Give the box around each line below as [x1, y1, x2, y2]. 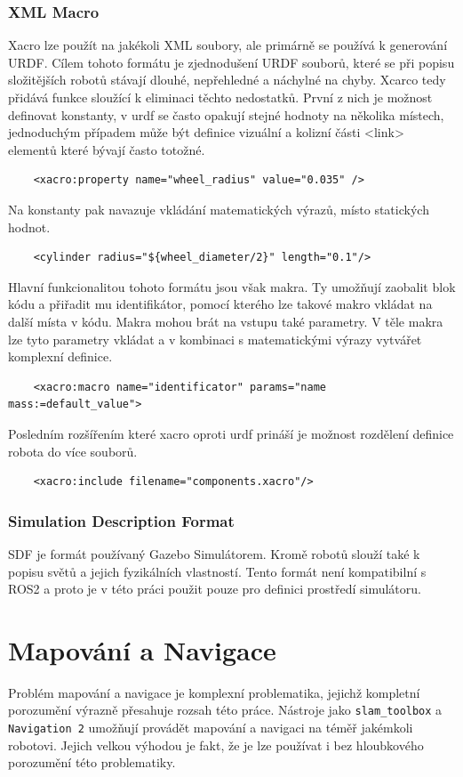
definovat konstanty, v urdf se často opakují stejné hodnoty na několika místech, [8, 105, 444, 124]
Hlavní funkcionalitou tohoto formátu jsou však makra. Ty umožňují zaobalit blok [8, 277, 456, 295]
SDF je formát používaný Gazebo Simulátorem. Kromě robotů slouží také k [8, 544, 420, 563]
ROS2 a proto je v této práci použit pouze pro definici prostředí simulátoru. [8, 579, 421, 598]
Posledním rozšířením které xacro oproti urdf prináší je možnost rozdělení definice [8, 424, 454, 442]
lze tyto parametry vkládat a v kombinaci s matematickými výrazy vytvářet [8, 329, 422, 348]
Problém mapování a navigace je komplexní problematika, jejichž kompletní [8, 683, 420, 701]
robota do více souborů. [8, 441, 138, 460]
